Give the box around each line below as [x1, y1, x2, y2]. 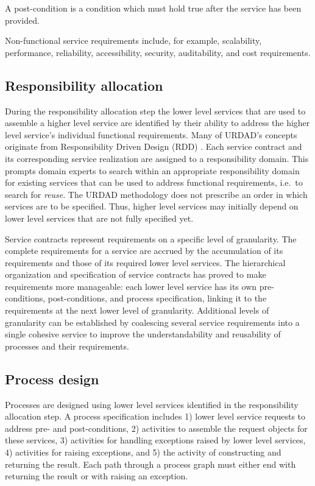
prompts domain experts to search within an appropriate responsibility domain [5, 164, 300, 177]
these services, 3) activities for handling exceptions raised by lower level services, [5, 434, 306, 446]
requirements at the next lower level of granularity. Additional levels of [5, 304, 269, 317]
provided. [5, 13, 40, 26]
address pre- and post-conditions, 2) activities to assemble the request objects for [5, 421, 308, 434]
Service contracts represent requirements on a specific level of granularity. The [5, 232, 297, 245]
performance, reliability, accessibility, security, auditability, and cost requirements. [5, 46, 311, 58]
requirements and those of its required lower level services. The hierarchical [5, 256, 286, 269]
